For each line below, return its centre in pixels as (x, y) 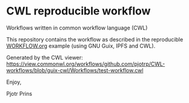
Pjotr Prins (19, 93)
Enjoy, (14, 82)
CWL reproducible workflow (78, 11)
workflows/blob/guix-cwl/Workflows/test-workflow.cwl (75, 70)
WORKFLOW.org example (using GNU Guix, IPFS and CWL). (81, 46)
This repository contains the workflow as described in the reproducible (95, 39)
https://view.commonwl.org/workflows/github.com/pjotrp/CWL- (86, 64)
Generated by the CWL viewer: (45, 57)
